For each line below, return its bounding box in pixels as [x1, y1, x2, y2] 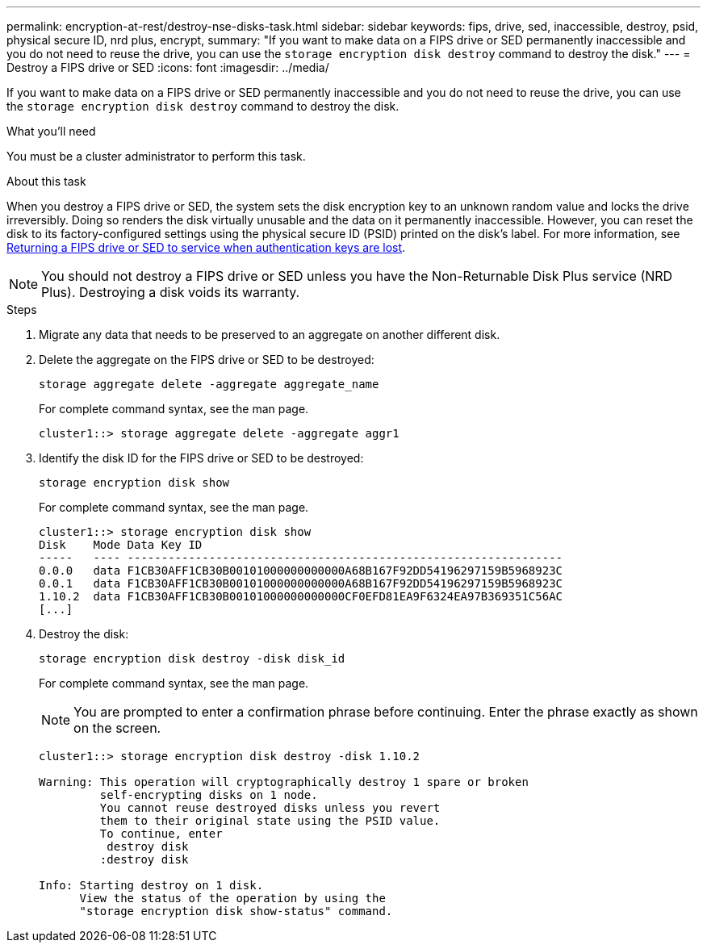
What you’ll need [6, 124, 96, 138]
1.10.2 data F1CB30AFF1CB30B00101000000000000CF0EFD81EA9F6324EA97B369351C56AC [39, 590, 563, 603]
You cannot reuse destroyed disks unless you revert [99, 801, 441, 814]
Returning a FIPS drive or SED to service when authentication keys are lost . [6, 240, 406, 254]
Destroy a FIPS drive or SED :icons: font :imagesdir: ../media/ [6, 61, 329, 74]
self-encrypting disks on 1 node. [99, 788, 318, 801]
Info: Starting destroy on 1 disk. [39, 879, 264, 892]
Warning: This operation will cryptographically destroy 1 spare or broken [39, 776, 529, 788]
